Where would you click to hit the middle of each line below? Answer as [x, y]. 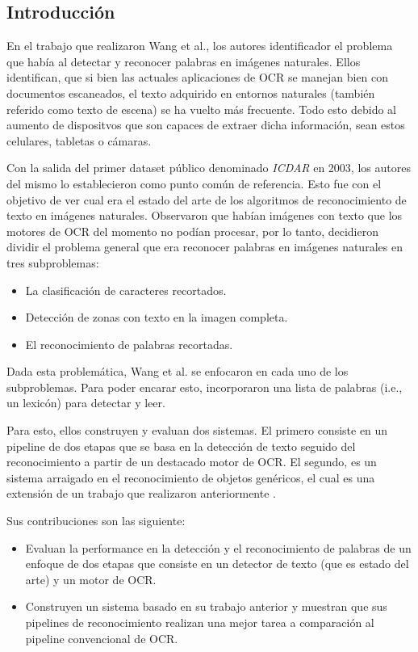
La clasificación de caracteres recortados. [126, 290]
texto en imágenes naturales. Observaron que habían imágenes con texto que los [205, 215]
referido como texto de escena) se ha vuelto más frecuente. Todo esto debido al [201, 109]
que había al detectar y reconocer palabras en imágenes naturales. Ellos [184, 61]
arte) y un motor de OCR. [91, 579]
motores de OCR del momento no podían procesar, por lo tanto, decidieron [192, 231]
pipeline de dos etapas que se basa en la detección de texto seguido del [181, 446]
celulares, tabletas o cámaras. [79, 140]
